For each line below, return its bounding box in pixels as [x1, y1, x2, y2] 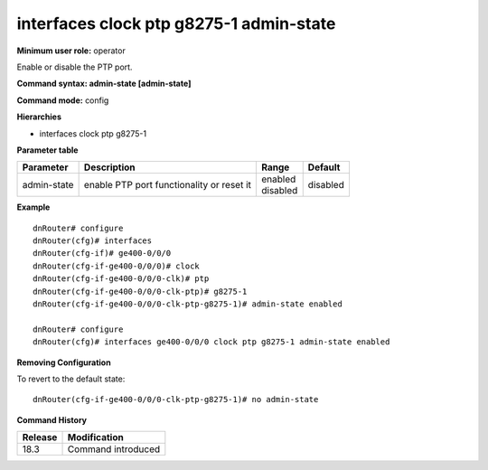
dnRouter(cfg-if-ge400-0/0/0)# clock [33, 260, 201, 271]
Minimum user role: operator [16, 45, 126, 56]
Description [83, 161, 136, 174]
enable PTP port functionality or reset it [83, 179, 252, 192]
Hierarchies [16, 111, 62, 122]
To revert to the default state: [16, 373, 126, 384]
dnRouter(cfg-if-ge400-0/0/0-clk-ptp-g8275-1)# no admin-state [33, 394, 319, 405]
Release [22, 431, 58, 444]
